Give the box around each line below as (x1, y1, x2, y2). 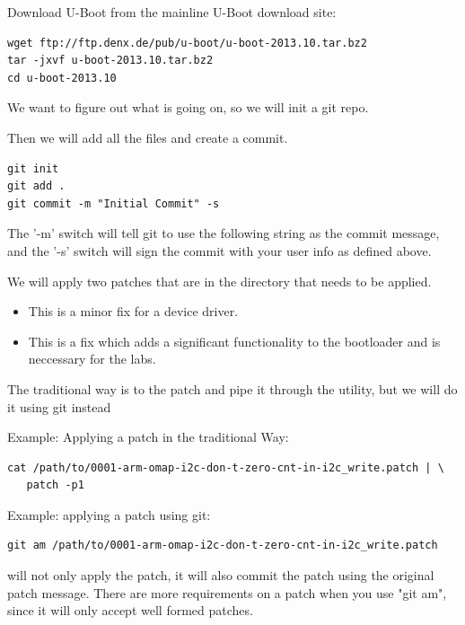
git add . (7, 180, 66, 193)
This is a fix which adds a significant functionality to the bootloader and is (28, 331, 441, 350)
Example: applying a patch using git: (7, 505, 211, 524)
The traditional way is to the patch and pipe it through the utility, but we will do (7, 379, 458, 398)
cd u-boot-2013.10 (7, 71, 117, 84)
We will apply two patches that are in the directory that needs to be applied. (7, 271, 432, 290)
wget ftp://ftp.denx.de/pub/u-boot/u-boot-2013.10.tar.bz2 (7, 36, 367, 49)
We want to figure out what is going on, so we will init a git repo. (7, 98, 369, 117)
